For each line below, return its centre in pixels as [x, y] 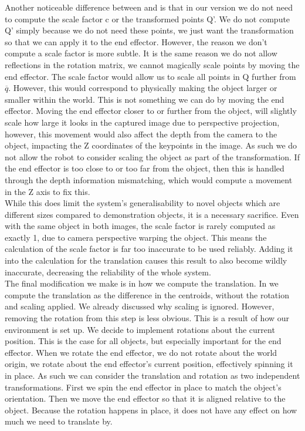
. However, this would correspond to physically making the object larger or [143, 88]
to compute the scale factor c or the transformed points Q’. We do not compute [148, 18]
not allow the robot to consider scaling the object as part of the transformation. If [152, 156]
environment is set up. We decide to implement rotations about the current [140, 329]
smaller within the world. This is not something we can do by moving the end [145, 99]
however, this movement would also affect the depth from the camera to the [141, 134]
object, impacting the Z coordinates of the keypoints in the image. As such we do [151, 145]
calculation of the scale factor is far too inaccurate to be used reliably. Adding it [149, 249]
